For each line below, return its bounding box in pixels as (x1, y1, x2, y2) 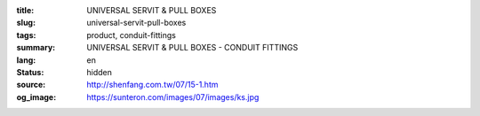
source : (16, 80, 46, 90)
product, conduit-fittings (86, 29, 177, 40)
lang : (16, 54, 36, 66)
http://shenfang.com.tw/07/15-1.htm (86, 80, 219, 90)
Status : (16, 66, 44, 77)
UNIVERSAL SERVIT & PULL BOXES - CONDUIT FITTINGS (86, 43, 299, 53)
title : (16, 5, 35, 15)
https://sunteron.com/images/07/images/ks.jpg (86, 91, 260, 102)
